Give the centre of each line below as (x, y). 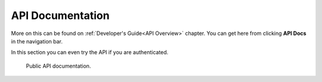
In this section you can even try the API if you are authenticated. (90, 52)
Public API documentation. (58, 66)
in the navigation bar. (37, 41)
